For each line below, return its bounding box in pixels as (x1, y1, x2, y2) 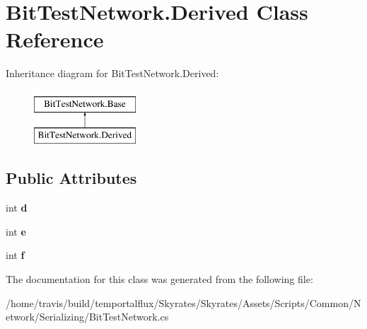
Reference (6, 25, 104, 54)
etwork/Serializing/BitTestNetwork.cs (6, 309, 169, 324)
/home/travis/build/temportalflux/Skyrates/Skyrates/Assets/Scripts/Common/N (6, 295, 361, 310)
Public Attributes (6, 167, 137, 189)
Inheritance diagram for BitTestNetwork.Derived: (6, 66, 219, 81)
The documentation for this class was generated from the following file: (6, 272, 313, 287)
